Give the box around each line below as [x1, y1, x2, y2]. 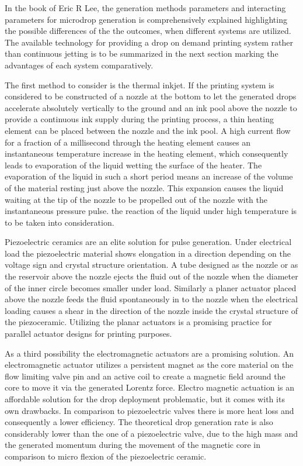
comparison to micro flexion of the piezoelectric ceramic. [5, 450, 207, 462]
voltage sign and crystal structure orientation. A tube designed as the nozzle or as [5, 258, 298, 271]
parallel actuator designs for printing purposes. [5, 327, 172, 340]
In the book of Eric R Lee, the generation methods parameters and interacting [5, 2, 286, 13]
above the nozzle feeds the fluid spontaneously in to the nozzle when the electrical [5, 293, 298, 305]
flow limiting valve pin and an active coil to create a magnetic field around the [5, 370, 285, 382]
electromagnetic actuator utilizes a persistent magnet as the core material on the [5, 358, 294, 371]
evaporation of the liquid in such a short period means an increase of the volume [5, 170, 293, 182]
